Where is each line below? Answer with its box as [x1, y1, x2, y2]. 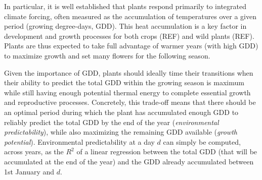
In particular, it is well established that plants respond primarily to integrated [4, 1, 246, 11]
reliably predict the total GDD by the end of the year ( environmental [4, 116, 219, 127]
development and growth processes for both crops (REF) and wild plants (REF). [4, 30, 254, 41]
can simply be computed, [163, 136, 241, 147]
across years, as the [4, 146, 64, 157]
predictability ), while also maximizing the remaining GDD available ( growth [4, 127, 237, 137]
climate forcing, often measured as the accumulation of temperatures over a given [4, 11, 256, 21]
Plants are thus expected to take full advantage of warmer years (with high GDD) [4, 40, 258, 51]
